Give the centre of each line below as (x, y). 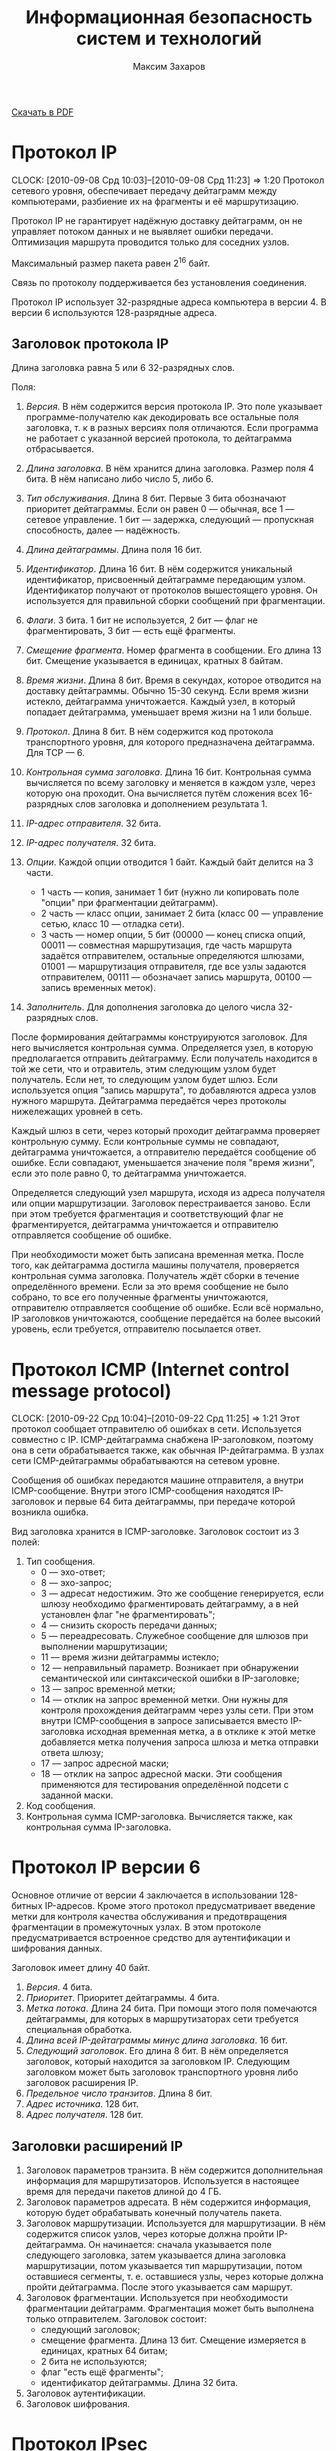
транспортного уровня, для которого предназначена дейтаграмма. (170, 742)
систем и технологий (169, 38)
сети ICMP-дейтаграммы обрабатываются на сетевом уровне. (146, 1461)
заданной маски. (77, 1795)
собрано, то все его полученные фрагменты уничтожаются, (140, 1297)
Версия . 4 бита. (59, 1987)
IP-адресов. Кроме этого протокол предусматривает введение (180, 1906)
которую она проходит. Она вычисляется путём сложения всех (161, 793)
